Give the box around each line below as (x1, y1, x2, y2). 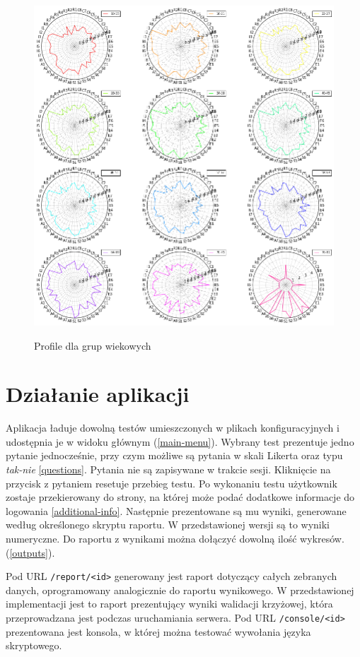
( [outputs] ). (6, 545, 55, 560)
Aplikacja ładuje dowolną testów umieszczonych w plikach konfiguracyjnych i (6, 420, 339, 435)
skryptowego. (6, 638, 62, 653)
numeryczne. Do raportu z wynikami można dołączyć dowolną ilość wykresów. (6, 531, 344, 546)
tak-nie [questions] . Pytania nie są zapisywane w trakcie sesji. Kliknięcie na (6, 462, 331, 477)
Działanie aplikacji (6, 379, 190, 408)
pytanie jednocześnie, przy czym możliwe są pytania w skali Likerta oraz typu (6, 448, 343, 463)
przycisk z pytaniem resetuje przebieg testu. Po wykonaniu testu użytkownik (6, 475, 337, 490)
